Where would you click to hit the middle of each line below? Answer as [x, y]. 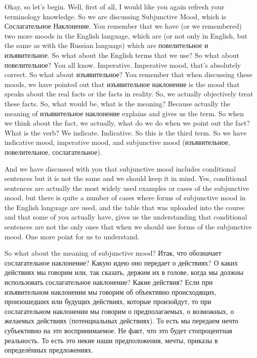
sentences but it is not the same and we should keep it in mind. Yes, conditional [126, 178]
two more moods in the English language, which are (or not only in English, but [126, 35]
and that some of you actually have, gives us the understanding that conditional [126, 217]
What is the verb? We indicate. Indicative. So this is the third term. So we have [126, 132]
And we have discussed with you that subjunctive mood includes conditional [120, 168]
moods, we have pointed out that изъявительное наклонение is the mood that [122, 84]
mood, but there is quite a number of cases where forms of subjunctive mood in [125, 198]
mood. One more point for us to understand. [72, 236]
